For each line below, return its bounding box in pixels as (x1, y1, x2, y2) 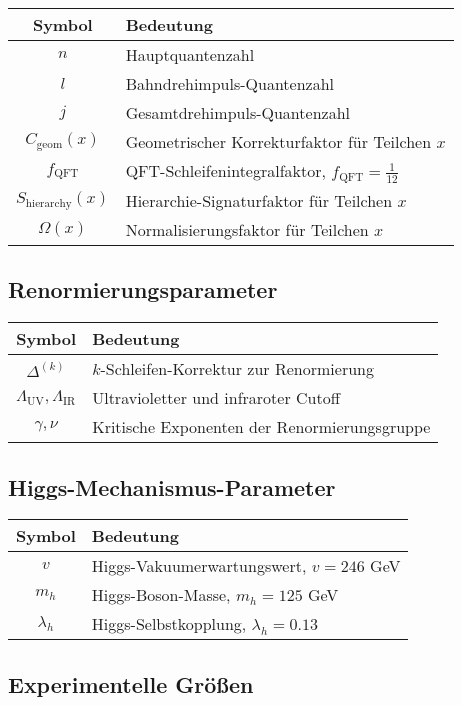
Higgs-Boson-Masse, (91, 583, 231, 607)
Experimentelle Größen (8, 668, 254, 699)
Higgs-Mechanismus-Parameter (8, 471, 336, 502)
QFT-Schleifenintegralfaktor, (125, 159, 326, 182)
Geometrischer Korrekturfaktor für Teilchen (125, 130, 432, 153)
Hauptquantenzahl (125, 43, 255, 66)
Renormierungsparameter (8, 274, 278, 305)
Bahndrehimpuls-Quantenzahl (125, 72, 335, 95)
